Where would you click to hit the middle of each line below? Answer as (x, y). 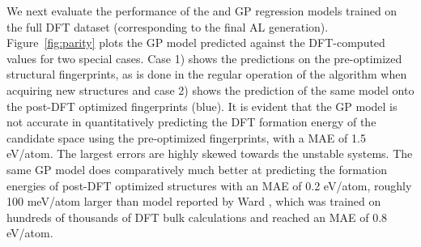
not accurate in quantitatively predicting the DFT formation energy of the (191, 122)
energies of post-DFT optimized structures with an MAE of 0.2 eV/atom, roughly (209, 185)
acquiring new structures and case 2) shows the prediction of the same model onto (210, 89)
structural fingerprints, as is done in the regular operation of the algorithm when (207, 74)
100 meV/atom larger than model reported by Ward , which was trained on (194, 201)
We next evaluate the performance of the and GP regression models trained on (202, 11)
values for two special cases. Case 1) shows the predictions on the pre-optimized (204, 58)
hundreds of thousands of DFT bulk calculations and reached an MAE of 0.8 (197, 217)
